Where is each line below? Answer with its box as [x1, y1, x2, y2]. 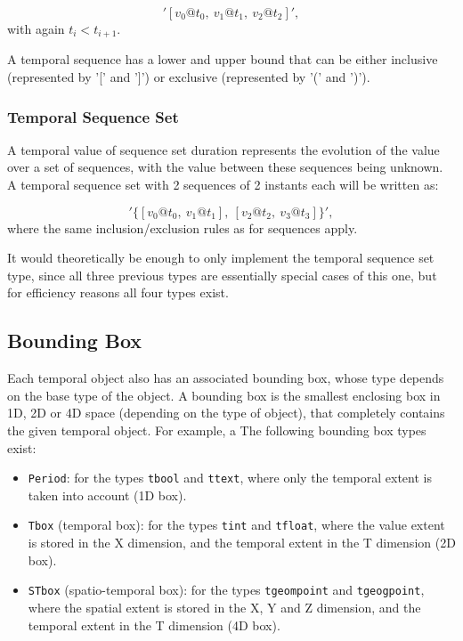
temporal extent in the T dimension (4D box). [28, 615, 280, 634]
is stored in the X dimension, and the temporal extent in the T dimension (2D [28, 533, 456, 552]
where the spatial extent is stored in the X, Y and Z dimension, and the [28, 597, 421, 616]
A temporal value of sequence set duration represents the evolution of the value [7, 140, 440, 158]
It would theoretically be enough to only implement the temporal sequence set [7, 248, 435, 267]
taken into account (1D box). [28, 485, 187, 504]
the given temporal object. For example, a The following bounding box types [7, 421, 426, 439]
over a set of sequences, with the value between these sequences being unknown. [7, 158, 443, 176]
